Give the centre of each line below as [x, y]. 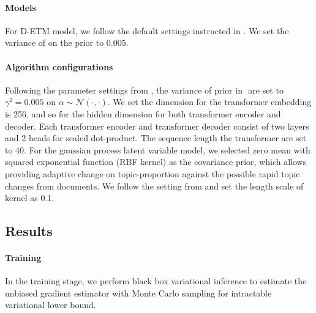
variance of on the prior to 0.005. [67, 42]
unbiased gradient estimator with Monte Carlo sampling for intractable [138, 293]
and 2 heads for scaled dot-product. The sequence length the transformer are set [156, 138]
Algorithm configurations [59, 66]
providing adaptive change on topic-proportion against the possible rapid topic [152, 173]
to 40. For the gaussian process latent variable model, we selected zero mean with [158, 149]
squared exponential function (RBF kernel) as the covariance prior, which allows [156, 162]
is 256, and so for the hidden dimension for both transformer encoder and [143, 113]
